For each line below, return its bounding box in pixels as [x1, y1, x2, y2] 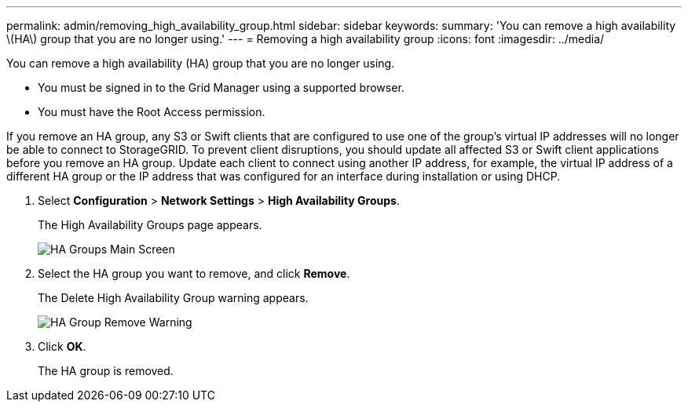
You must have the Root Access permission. [38, 105, 265, 118]
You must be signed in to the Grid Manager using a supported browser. [38, 81, 404, 94]
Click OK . [38, 340, 86, 353]
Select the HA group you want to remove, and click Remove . [38, 267, 350, 280]
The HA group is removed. [38, 364, 174, 377]
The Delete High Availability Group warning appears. [38, 291, 309, 304]
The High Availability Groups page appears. [38, 218, 262, 231]
